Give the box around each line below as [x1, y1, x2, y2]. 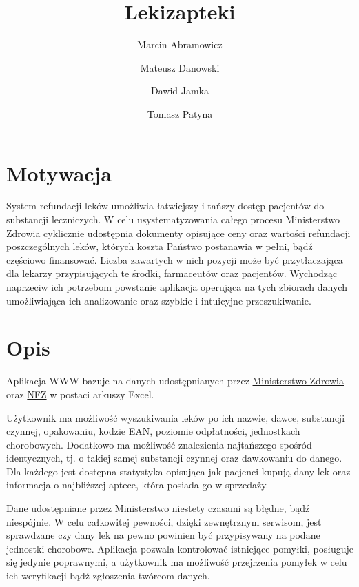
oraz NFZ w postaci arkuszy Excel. [6, 387, 154, 401]
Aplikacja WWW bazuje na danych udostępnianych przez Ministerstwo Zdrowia [6, 373, 344, 388]
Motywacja [6, 158, 112, 187]
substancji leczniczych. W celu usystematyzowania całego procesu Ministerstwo [6, 212, 340, 227]
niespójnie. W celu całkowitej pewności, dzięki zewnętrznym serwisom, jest [6, 514, 322, 528]
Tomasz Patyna [147, 106, 213, 121]
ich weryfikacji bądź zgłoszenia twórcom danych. [6, 568, 210, 583]
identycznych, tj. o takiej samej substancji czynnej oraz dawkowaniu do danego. [6, 451, 342, 465]
